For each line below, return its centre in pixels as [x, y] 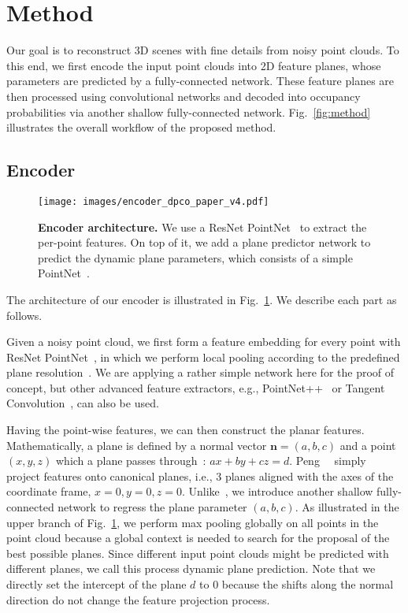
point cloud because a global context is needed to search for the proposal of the [198, 538]
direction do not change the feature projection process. [138, 599]
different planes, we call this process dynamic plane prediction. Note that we [191, 568]
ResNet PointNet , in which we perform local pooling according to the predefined [203, 357]
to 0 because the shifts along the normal [297, 584]
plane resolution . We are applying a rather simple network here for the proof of [200, 372]
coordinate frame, [49, 491]
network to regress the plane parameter [152, 507]
